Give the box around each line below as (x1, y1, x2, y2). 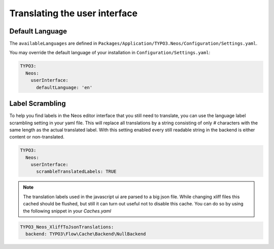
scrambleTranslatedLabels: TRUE (36, 169, 117, 174)
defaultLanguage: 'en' (36, 84, 93, 90)
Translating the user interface (9, 8, 138, 19)
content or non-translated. (9, 134, 64, 140)
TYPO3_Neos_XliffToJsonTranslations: (20, 224, 114, 230)
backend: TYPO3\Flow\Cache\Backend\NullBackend (25, 231, 146, 237)
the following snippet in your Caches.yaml (23, 208, 112, 214)
